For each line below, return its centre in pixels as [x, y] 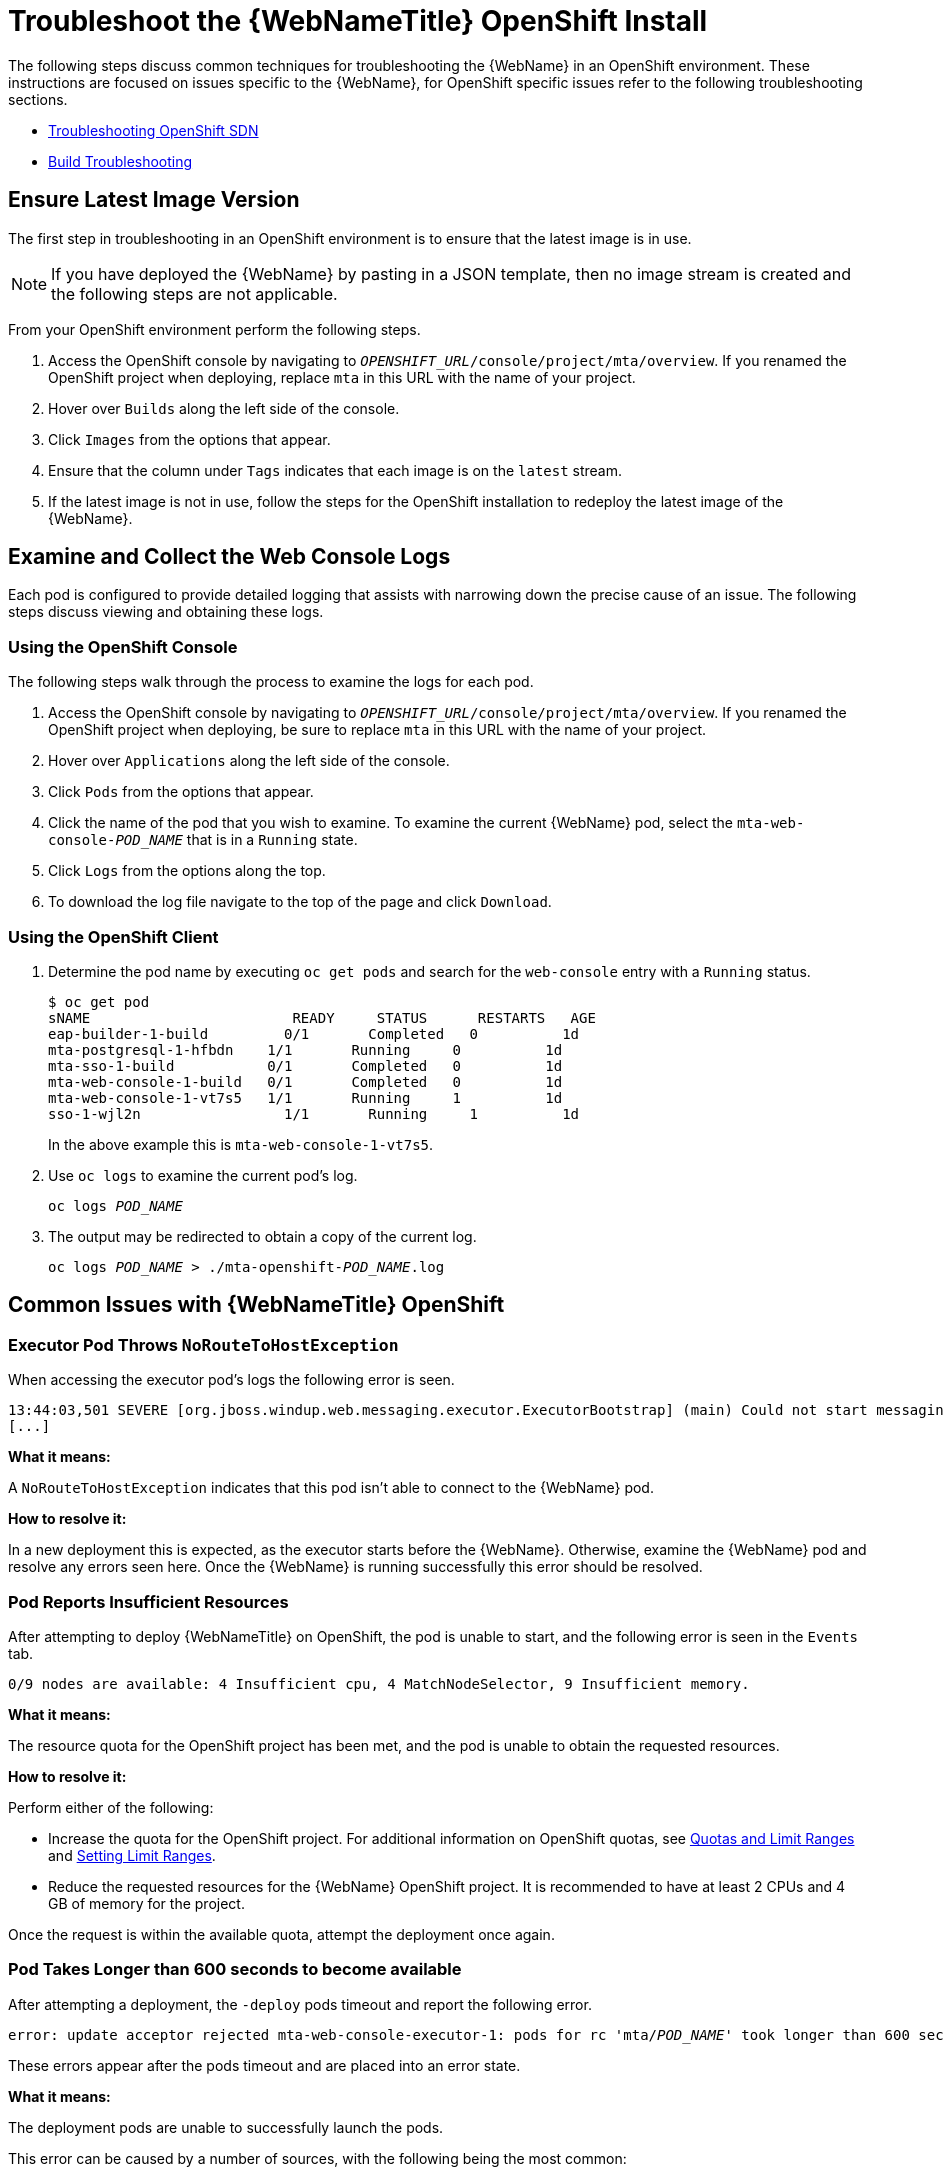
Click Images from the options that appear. [189, 439]
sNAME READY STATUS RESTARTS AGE [322, 1017]
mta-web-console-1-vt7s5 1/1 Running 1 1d [305, 1097]
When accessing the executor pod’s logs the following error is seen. [231, 1380]
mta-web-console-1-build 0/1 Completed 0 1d [305, 1081]
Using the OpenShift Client [113, 936]
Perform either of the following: [111, 1807]
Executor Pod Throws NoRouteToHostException [203, 1344]
